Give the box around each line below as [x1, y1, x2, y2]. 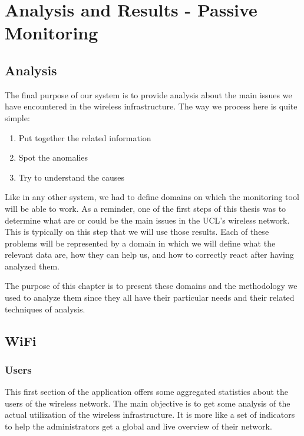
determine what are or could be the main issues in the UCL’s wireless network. [5, 214, 290, 226]
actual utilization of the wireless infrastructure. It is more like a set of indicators [5, 408, 295, 421]
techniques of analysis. [5, 302, 85, 315]
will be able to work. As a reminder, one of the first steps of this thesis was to [5, 202, 286, 214]
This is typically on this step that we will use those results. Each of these [5, 225, 269, 238]
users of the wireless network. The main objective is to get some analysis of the [5, 397, 290, 409]
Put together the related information [18, 131, 151, 144]
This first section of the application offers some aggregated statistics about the [5, 385, 288, 398]
